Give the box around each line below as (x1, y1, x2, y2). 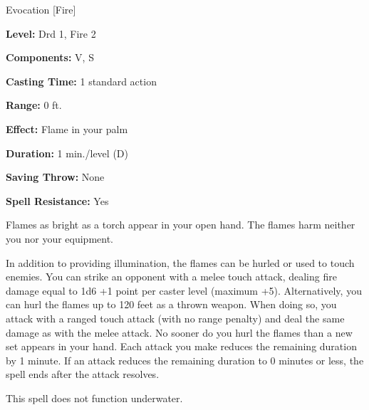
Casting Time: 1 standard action (6, 73, 157, 88)
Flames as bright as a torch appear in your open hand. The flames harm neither (6, 217, 355, 232)
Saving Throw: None (6, 169, 105, 184)
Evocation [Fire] (6, 2, 76, 16)
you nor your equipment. (6, 231, 113, 246)
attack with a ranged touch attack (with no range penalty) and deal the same (6, 310, 345, 325)
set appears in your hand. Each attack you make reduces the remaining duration (6, 339, 357, 354)
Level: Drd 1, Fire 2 (6, 26, 96, 41)
